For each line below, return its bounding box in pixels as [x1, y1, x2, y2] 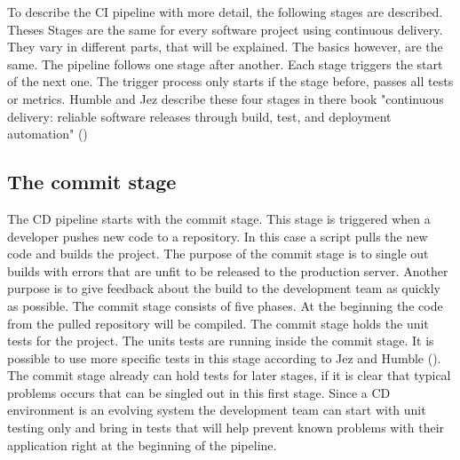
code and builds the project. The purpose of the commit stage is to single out [7, 244, 429, 263]
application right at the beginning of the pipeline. [7, 435, 277, 454]
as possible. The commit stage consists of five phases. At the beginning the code [7, 296, 443, 314]
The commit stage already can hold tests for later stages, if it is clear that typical [7, 366, 451, 385]
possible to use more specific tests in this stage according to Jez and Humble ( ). [7, 348, 441, 367]
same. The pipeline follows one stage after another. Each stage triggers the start [7, 54, 443, 73]
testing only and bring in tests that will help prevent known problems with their [7, 418, 445, 437]
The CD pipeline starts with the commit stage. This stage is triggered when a [7, 209, 431, 227]
